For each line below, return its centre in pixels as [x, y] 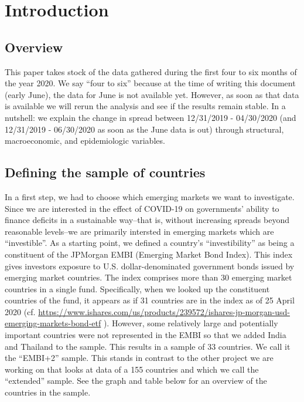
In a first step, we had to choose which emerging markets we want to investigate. [150, 196]
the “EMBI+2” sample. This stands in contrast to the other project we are [139, 358]
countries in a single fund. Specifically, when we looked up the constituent [137, 288]
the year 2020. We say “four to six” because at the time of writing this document [150, 83]
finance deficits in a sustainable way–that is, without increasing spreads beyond [147, 220]
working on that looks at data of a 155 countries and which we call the [132, 369]
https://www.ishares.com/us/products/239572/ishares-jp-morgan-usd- [164, 311]
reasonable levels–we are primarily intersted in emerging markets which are [139, 231]
